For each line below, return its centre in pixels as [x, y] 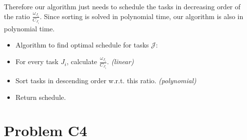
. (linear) [120, 61]
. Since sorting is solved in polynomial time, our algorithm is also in [142, 16]
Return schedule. [41, 97]
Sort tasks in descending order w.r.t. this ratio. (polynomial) [106, 81]
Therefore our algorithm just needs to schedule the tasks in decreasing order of [122, 6]
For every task [37, 61]
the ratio [17, 16]
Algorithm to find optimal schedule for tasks [82, 45]
